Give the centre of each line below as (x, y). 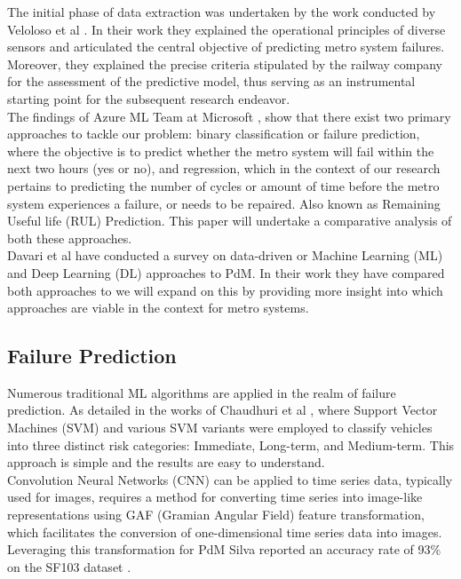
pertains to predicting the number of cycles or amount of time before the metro (223, 185)
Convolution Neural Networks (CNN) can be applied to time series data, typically (230, 479)
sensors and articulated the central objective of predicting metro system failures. (226, 47)
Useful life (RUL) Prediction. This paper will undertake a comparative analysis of (230, 221)
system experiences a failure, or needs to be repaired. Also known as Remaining (224, 203)
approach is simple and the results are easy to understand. (166, 462)
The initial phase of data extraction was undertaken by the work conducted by (222, 12)
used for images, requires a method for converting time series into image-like (215, 497)
